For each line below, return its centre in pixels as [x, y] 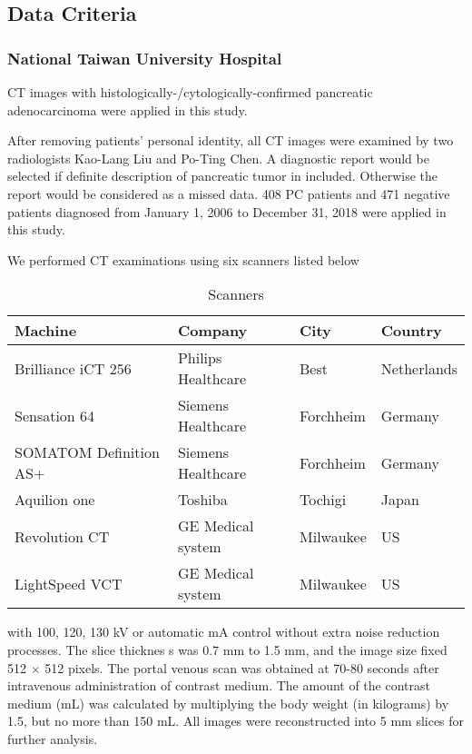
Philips [200, 358]
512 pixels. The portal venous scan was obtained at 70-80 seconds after [242, 667]
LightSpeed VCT [69, 583]
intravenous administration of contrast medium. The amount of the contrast [219, 685]
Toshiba [202, 500]
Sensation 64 [55, 415]
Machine [46, 331]
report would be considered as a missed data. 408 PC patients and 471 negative [229, 193]
